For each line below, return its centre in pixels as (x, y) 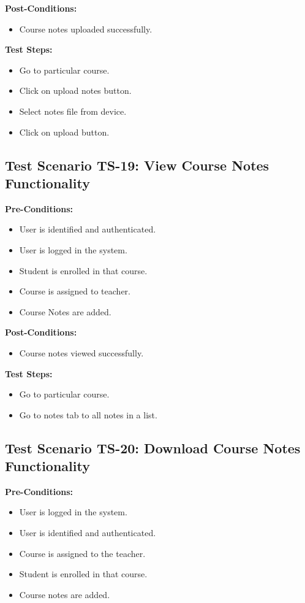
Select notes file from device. (73, 111)
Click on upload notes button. (75, 90)
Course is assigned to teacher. (75, 291)
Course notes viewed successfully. (81, 352)
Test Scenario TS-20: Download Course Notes (153, 447)
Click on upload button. (64, 132)
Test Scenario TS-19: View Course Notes (137, 165)
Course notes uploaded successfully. (86, 29)
